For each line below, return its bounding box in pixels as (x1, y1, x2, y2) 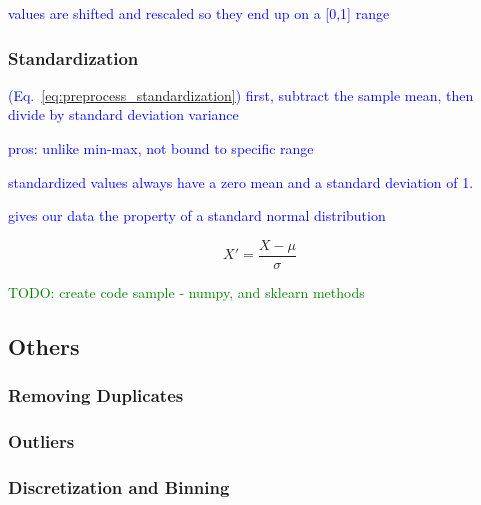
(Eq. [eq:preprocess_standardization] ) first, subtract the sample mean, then (8, 84, 474, 105)
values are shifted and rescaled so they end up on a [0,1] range (8, 3, 390, 23)
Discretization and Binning (8, 474, 230, 499)
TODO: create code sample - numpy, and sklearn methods (8, 281, 365, 302)
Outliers (8, 428, 75, 453)
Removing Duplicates (8, 383, 184, 408)
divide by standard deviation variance (8, 104, 239, 125)
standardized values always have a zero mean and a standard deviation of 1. (8, 171, 474, 192)
